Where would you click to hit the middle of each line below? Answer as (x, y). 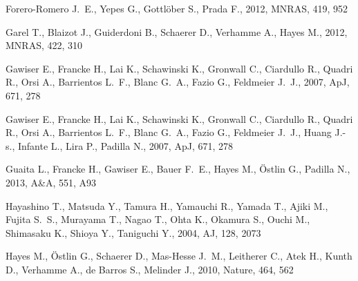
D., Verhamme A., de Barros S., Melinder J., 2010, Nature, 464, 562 (150, 269)
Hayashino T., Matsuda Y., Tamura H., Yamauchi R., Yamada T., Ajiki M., (167, 205)
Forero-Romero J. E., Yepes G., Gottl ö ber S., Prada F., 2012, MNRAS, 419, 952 (177, 8)
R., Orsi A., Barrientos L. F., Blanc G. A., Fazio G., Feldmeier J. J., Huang (169, 132)
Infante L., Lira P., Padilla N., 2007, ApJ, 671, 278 (125, 145)
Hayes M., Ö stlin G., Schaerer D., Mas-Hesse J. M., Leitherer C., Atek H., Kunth (179, 256)
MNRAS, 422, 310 (44, 45)
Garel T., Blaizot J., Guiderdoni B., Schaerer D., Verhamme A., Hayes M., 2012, (177, 31)
